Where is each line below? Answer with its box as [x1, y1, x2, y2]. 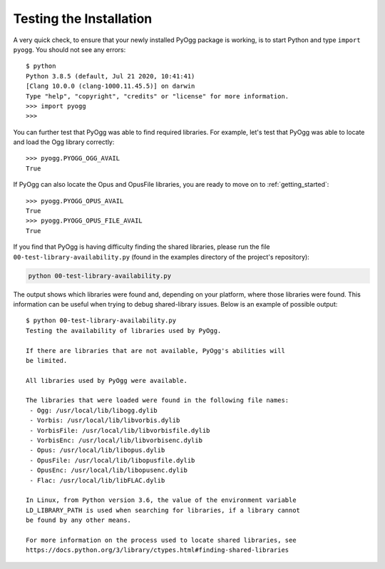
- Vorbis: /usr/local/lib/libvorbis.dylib [29, 416, 180, 424]
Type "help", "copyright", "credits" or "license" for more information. [26, 92, 289, 100]
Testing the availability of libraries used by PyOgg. [26, 327, 222, 334]
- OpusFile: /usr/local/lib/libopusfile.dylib [29, 456, 195, 464]
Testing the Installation [13, 11, 153, 26]
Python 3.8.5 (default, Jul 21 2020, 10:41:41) [26, 72, 195, 80]
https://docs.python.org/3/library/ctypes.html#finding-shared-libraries [26, 546, 289, 554]
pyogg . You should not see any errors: [13, 45, 126, 53]
